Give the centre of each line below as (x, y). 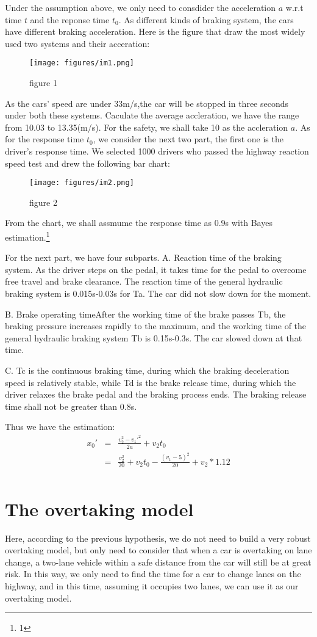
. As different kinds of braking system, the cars (206, 19)
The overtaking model (99, 508)
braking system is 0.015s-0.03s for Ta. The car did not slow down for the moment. (158, 293)
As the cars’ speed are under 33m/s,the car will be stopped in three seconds (147, 103)
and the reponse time (70, 19)
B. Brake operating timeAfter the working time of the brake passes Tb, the (145, 314)
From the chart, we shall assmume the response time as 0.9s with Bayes (139, 223)
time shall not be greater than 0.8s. (71, 406)
